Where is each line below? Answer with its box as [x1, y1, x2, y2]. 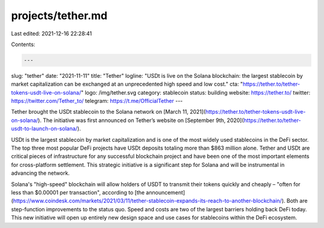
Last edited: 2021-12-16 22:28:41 [11, 30, 92, 37]
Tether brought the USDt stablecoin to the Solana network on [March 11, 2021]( [11, 108, 206, 115]
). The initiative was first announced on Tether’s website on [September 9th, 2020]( [38, 117, 244, 124]
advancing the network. [11, 169, 70, 177]
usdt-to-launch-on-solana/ [11, 125, 78, 132]
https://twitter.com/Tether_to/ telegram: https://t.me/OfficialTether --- [11, 98, 183, 105]
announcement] [146, 189, 185, 196]
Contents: [11, 41, 35, 48]
